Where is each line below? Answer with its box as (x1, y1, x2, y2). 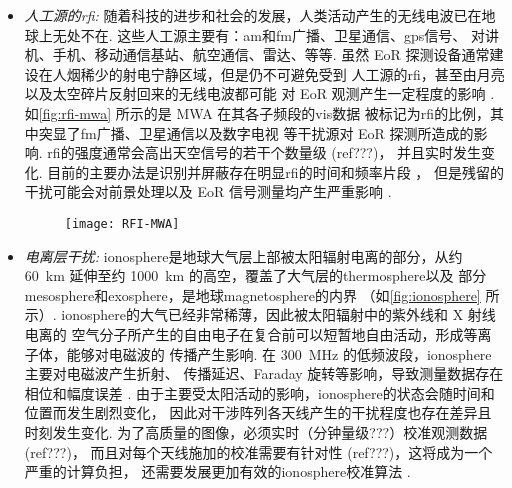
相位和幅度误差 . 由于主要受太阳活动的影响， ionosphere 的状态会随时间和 (24, 382, 495, 403)
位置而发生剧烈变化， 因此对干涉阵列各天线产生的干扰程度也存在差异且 (24, 402, 492, 423)
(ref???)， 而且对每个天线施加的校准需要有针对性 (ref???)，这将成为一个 (24, 441, 493, 462)
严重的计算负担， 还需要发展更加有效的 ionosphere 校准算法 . (24, 461, 411, 482)
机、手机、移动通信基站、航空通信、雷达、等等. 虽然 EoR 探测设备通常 (24, 44, 490, 65)
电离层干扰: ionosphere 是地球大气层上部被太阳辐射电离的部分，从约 (24, 245, 463, 266)
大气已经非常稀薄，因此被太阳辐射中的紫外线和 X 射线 (140, 304, 496, 325)
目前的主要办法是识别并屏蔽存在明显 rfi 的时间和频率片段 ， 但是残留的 (47, 161, 504, 182)
